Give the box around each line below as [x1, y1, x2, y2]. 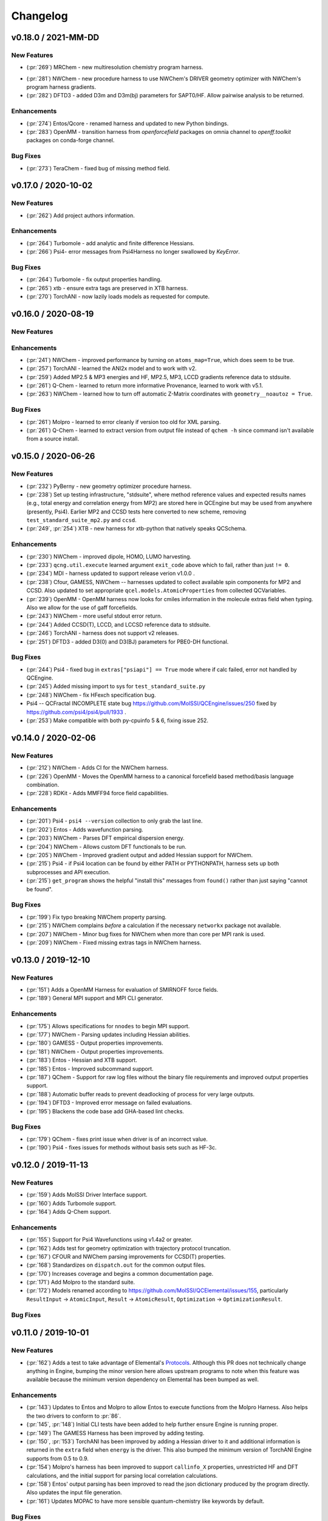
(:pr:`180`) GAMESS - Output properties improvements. [26, 1039, 163, 1046]
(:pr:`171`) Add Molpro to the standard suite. [26, 1278, 135, 1286]
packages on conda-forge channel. [26, 137, 115, 144]
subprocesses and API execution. [26, 868, 111, 875]
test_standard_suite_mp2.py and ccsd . [26, 517, 137, 524]
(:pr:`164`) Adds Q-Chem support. [26, 1208, 111, 1215]
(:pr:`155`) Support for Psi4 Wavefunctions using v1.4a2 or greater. [26, 1236, 193, 1244]
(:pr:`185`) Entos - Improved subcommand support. [26, 1065, 154, 1072]
